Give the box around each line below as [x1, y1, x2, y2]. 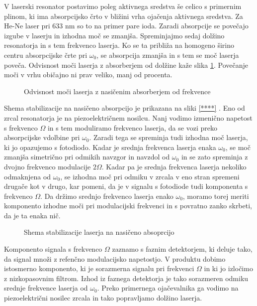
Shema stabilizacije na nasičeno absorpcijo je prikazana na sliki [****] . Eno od [4, 103, 245, 113]
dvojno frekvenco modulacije [4, 161, 91, 171]
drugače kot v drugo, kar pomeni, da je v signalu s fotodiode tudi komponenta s [4, 181, 248, 191]
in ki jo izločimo [204, 263, 253, 274]
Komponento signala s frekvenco [4, 244, 102, 254]
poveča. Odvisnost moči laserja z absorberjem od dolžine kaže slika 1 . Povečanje [4, 59, 249, 70]
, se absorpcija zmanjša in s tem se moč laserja [96, 49, 239, 60]
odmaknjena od [4, 171, 51, 181]
